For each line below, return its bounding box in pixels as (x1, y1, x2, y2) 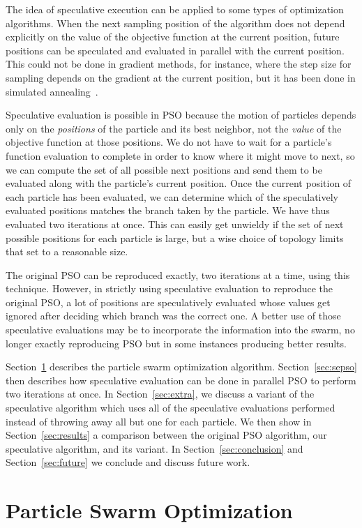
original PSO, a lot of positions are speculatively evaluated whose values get (6, 294, 331, 309)
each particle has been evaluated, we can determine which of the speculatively (6, 189, 338, 204)
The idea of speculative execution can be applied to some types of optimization (6, 2, 344, 16)
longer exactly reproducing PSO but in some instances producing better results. (6, 335, 347, 350)
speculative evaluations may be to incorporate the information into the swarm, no (6, 322, 355, 337)
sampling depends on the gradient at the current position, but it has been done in (6, 70, 356, 84)
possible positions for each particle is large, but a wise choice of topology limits (6, 230, 344, 245)
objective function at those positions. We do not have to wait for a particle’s (6, 135, 332, 149)
